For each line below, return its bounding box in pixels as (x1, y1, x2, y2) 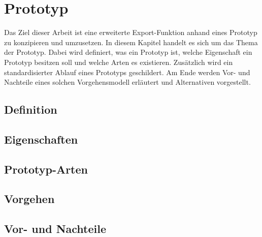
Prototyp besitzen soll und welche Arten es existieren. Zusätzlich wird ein (4, 56, 233, 67)
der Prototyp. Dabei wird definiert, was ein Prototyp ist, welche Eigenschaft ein (4, 47, 252, 57)
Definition (4, 101, 57, 117)
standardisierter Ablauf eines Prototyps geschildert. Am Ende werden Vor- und (4, 66, 250, 77)
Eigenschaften (4, 131, 78, 147)
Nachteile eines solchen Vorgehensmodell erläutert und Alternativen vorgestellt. (4, 77, 251, 87)
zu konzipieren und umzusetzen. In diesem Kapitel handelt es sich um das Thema (4, 37, 258, 47)
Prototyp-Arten (4, 161, 88, 177)
